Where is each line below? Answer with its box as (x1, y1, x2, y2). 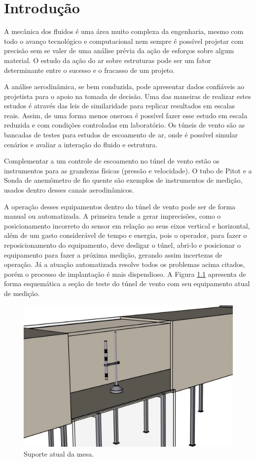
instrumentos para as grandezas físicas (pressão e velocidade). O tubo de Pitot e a (4, 165, 252, 175)
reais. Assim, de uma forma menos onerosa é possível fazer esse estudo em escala (4, 110, 248, 120)
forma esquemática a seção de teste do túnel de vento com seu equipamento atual (4, 278, 250, 289)
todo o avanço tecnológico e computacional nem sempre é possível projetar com (4, 35, 244, 46)
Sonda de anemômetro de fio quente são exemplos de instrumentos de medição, (4, 175, 243, 185)
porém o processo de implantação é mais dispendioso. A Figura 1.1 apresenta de (4, 268, 246, 279)
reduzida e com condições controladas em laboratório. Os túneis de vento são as (4, 120, 245, 130)
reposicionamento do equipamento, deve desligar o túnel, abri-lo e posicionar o (4, 240, 241, 250)
